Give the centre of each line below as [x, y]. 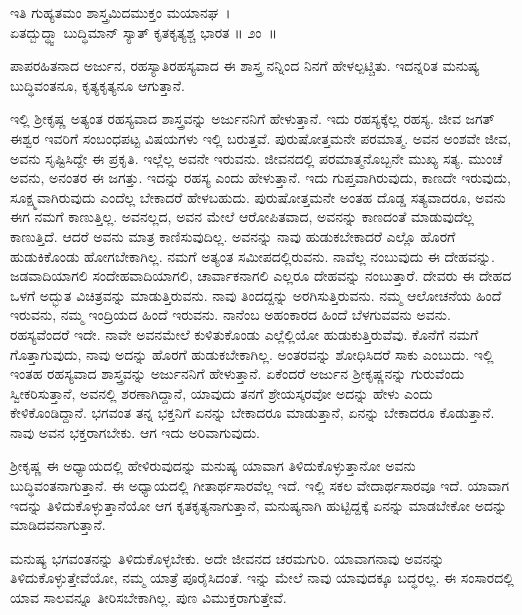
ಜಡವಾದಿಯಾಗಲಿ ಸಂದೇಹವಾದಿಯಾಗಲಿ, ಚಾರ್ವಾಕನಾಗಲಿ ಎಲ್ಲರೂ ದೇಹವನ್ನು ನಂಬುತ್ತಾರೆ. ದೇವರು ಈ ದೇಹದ [261, 275]
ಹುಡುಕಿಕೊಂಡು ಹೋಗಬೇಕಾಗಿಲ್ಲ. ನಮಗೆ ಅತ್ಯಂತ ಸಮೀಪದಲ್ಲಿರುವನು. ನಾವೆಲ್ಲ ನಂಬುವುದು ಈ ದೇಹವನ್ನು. [252, 255]
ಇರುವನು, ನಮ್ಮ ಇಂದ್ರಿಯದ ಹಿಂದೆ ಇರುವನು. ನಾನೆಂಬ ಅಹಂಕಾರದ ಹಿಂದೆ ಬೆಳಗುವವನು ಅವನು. [230, 314]
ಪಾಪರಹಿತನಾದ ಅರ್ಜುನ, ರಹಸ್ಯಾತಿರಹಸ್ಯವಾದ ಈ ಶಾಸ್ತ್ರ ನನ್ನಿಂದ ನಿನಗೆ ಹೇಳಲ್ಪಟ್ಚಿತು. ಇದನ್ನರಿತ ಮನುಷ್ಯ [245, 65]
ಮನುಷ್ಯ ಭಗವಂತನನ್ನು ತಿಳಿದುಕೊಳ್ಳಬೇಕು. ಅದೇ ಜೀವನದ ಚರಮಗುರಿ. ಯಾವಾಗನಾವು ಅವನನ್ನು [227, 557]
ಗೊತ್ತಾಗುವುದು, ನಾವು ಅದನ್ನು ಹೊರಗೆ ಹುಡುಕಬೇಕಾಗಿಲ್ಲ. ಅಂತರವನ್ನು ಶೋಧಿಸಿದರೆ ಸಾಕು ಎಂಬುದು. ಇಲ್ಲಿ [252, 353]
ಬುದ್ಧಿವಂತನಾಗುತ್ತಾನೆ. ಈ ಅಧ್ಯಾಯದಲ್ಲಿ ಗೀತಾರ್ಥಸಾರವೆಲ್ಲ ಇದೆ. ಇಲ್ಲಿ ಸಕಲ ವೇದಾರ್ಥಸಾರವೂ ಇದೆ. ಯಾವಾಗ [259, 485]
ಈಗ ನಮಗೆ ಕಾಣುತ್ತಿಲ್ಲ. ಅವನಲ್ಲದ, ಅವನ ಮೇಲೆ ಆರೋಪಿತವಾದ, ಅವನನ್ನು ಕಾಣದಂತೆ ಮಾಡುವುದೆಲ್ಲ [242, 216]
